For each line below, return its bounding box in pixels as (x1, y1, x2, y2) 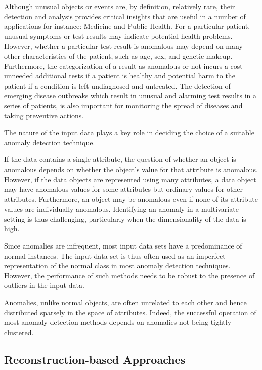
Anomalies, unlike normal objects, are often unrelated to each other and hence (4, 297, 247, 308)
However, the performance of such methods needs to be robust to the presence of (4, 270, 255, 280)
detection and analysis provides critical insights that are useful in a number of (4, 11, 246, 21)
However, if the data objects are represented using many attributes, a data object (4, 174, 256, 184)
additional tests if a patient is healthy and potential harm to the (35, 70, 235, 81)
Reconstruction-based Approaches (4, 351, 186, 367)
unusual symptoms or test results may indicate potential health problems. (4, 30, 233, 41)
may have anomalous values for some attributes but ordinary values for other (4, 184, 243, 194)
